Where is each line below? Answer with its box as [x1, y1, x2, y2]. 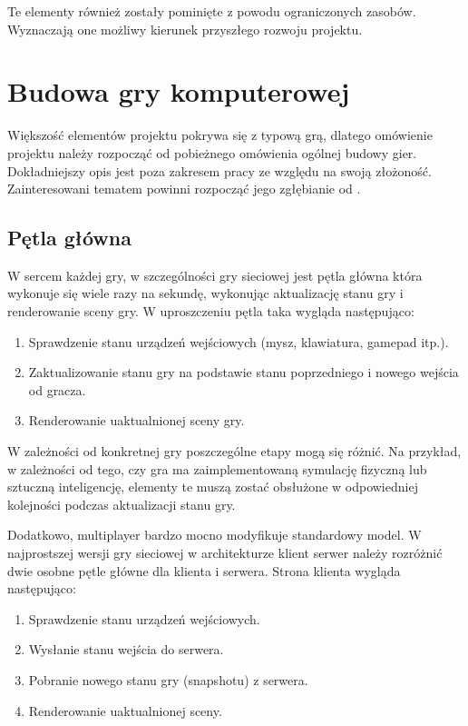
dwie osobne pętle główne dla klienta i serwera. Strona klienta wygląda [7, 561, 401, 580]
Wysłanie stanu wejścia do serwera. [28, 640, 224, 659]
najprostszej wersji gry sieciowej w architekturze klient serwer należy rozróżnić [7, 543, 443, 562]
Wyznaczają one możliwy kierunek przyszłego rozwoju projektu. [7, 19, 363, 38]
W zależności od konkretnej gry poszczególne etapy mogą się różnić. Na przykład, [7, 442, 462, 461]
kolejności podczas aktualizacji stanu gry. [7, 494, 236, 513]
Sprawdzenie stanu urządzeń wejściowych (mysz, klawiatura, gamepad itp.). [28, 332, 449, 351]
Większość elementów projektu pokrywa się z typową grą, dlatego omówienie [7, 125, 433, 144]
